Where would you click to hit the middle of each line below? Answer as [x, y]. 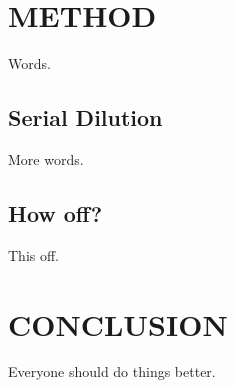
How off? [55, 212]
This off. [34, 254]
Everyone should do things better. [112, 371]
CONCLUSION [118, 323]
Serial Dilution [85, 117]
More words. [46, 158]
